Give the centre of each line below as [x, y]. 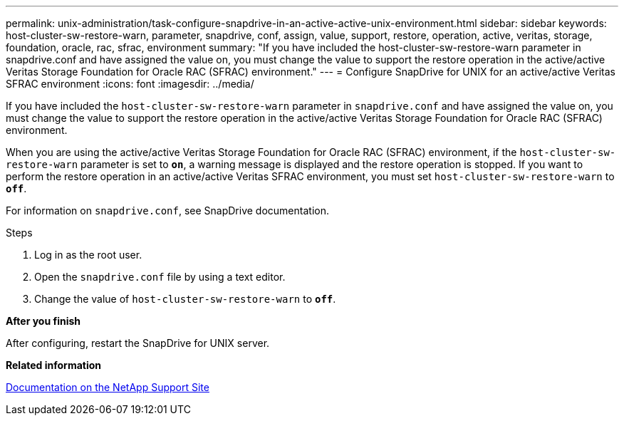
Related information [54, 365]
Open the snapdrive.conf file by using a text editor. [160, 277]
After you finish [43, 321]
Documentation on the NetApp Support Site [108, 387]
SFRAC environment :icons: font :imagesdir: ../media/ [130, 84]
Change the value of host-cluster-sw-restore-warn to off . [185, 299]
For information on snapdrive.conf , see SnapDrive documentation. [167, 210]
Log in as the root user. [88, 255]
